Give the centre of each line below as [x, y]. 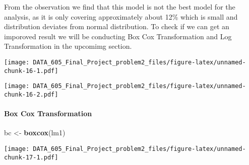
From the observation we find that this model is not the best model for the [120, 7]
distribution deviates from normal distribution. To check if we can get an [117, 26]
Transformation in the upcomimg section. [68, 46]
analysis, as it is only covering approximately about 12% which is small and [121, 16]
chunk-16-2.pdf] [31, 94]
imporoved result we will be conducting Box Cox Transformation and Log [118, 36]
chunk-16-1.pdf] [31, 71]
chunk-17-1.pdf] [31, 157]
